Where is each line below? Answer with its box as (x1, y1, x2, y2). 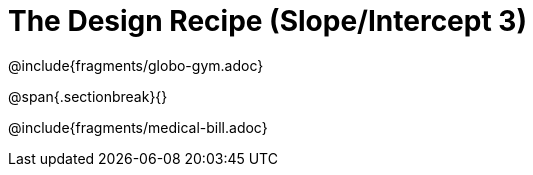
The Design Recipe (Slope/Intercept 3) (8, 4, 527, 38)
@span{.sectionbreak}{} (8, 87, 168, 105)
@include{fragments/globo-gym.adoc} (8, 56, 264, 74)
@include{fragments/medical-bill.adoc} (8, 118, 268, 136)
